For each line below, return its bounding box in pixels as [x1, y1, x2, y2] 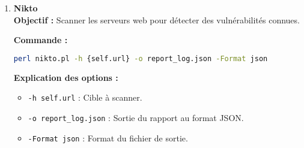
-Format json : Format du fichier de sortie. [28, 131, 188, 144]
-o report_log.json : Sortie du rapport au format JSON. [28, 111, 244, 123]
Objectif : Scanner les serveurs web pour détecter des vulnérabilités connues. [13, 13, 300, 26]
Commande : [13, 34, 68, 46]
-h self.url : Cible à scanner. [28, 91, 142, 104]
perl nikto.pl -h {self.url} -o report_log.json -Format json [13, 54, 268, 63]
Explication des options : [13, 71, 118, 83]
